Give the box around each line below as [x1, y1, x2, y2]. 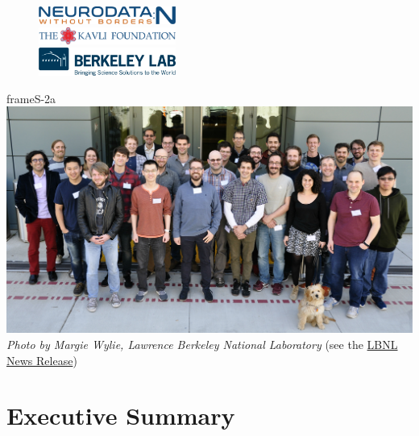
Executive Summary [6, 399, 235, 432]
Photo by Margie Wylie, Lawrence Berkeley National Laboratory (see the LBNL [6, 335, 398, 352]
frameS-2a [6, 89, 56, 106]
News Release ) [6, 351, 77, 368]
